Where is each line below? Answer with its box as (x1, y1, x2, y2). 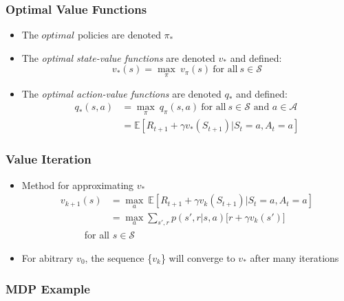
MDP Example (6, 280, 90, 297)
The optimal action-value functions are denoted (21, 86, 222, 100)
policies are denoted (77, 27, 161, 42)
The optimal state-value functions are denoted (21, 50, 215, 65)
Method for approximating (21, 177, 134, 192)
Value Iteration (6, 150, 92, 168)
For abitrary (21, 250, 74, 265)
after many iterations (250, 250, 339, 265)
